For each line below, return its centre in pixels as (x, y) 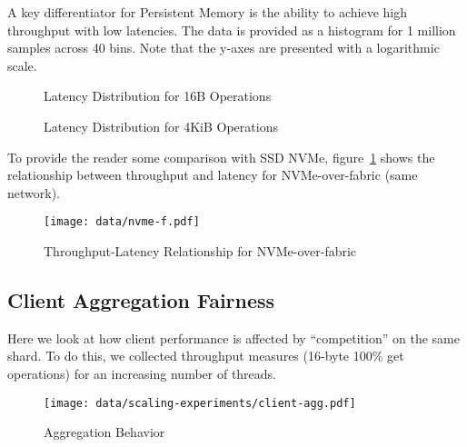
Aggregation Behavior (104, 432)
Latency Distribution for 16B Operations (158, 96)
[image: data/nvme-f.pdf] (122, 222)
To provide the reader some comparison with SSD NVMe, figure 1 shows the (221, 157)
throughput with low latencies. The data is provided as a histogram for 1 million (232, 30)
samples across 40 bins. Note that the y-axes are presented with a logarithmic (224, 48)
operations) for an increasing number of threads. (142, 373)
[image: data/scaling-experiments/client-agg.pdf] (200, 403)
